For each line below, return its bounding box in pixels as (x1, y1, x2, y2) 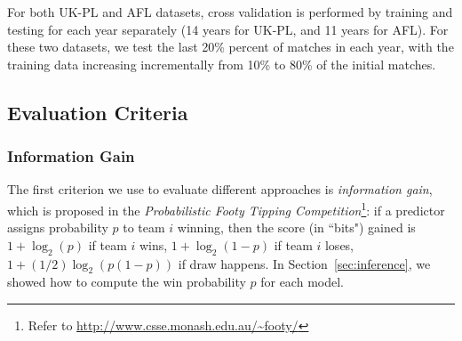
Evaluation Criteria (7, 98, 188, 126)
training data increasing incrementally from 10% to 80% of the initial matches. (7, 54, 436, 73)
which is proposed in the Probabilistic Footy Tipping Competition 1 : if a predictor (7, 198, 445, 219)
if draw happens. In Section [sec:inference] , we (178, 254, 431, 272)
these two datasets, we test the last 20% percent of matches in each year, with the (7, 37, 454, 56)
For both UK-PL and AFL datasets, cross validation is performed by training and (7, 3, 453, 20)
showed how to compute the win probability (7, 272, 246, 291)
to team (123, 218, 165, 237)
